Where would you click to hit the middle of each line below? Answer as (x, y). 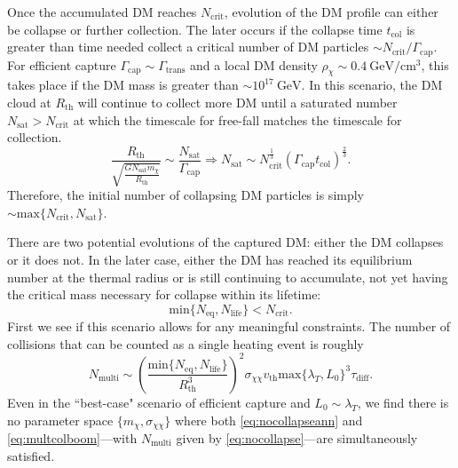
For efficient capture (62, 64)
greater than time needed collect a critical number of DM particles (188, 47)
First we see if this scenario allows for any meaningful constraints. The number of (229, 326)
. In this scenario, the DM (372, 85)
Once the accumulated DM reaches (102, 12)
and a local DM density (254, 64)
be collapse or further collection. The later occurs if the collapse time (195, 29)
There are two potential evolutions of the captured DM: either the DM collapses (225, 242)
